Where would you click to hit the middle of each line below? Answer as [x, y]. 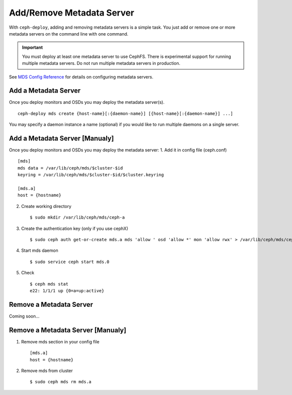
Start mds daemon [40, 250]
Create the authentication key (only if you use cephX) [75, 228]
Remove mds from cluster [47, 371]
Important [33, 47]
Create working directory [46, 206]
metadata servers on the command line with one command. [69, 34]
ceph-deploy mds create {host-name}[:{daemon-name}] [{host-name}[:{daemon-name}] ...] [126, 113]
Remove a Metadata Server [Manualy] [68, 330]
